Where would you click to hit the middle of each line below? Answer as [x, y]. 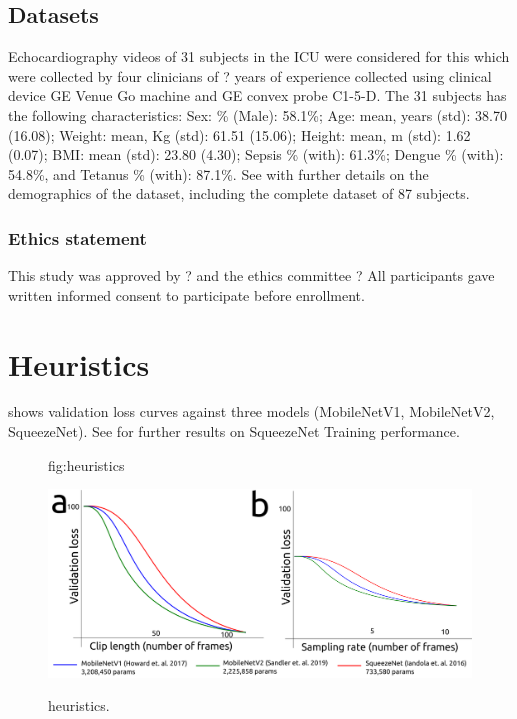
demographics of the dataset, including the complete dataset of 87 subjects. [239, 193]
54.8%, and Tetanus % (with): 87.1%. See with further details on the [218, 173]
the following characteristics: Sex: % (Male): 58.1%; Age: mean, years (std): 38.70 [257, 114]
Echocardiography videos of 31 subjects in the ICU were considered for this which [259, 56]
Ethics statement [77, 237]
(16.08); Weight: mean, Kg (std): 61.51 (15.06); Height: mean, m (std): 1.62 [239, 134]
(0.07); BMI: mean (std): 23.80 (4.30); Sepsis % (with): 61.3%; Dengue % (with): [256, 154]
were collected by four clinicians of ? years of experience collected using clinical [250, 75]
